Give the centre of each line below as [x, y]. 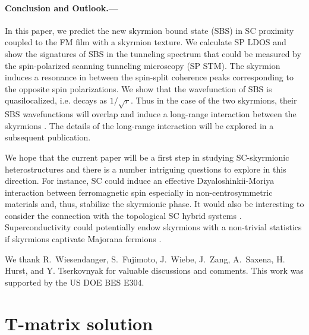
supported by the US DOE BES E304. [75, 282]
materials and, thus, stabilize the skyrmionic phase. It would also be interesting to [154, 204]
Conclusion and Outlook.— [62, 7]
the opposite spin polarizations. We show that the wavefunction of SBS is [138, 88]
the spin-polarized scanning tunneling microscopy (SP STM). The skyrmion [143, 65]
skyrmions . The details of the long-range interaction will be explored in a [139, 125]
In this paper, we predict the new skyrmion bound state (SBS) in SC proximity [149, 30]
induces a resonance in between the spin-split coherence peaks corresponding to [149, 77]
